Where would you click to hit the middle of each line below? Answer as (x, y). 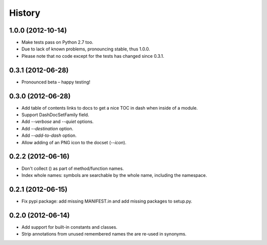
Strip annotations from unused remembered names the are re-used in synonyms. (104, 234)
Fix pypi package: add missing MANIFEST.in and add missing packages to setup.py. (107, 201)
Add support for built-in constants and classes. (69, 227)
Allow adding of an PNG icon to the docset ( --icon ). (74, 142)
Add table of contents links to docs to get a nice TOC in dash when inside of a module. (110, 108)
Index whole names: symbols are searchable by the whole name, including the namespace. (114, 175)
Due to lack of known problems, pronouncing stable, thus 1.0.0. (86, 49)
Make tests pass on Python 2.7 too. (57, 42)
